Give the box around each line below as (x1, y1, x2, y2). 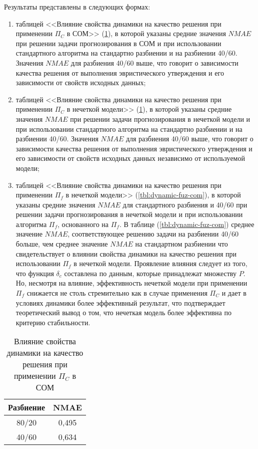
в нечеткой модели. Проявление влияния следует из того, (73, 258, 247, 269)
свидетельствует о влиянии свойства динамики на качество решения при (15, 248, 237, 259)
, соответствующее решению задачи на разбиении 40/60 (67, 229, 238, 239)
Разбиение (8, 401, 45, 413)
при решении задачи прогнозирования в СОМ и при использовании (15, 38, 221, 48)
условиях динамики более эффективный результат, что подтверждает (15, 297, 225, 308)
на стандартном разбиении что (135, 239, 228, 249)
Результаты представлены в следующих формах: (4, 2, 150, 12)
